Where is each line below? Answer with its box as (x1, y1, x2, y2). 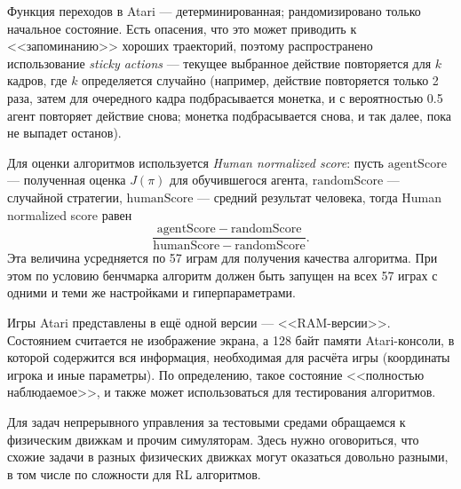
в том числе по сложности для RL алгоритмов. (7, 464, 261, 483)
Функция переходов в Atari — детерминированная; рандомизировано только (7, 2, 421, 20)
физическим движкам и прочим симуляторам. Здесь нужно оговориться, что (7, 430, 419, 448)
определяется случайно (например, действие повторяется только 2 (82, 71, 439, 90)
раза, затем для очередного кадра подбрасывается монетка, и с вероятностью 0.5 (7, 88, 443, 106)
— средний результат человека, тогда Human (197, 187, 442, 206)
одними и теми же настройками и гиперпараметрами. (7, 283, 296, 302)
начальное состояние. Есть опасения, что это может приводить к (7, 19, 357, 37)
